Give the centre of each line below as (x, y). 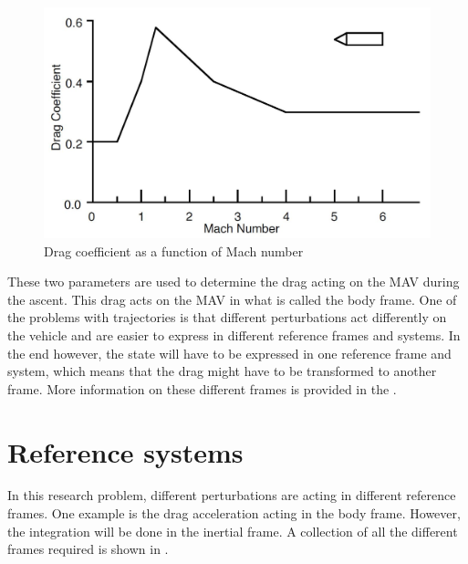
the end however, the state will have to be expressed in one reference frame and (229, 353)
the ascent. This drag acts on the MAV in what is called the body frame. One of (232, 299)
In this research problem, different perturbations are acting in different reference (232, 495)
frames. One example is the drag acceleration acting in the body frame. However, (234, 513)
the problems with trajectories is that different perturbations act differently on (227, 317)
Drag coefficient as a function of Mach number (174, 251)
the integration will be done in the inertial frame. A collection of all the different (233, 531)
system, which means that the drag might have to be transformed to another (222, 371)
